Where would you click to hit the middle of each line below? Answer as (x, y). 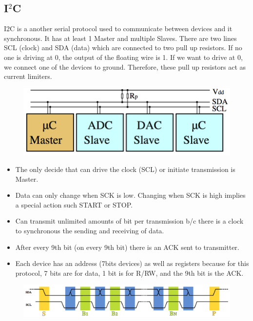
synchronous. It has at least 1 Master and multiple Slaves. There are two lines (120, 38)
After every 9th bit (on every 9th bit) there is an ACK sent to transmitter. (127, 247)
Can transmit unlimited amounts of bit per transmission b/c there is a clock (129, 221)
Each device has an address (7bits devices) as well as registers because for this (132, 263)
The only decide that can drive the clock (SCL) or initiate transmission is (125, 169)
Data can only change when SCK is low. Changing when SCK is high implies (130, 195)
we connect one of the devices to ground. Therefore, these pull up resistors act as (125, 66)
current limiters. (28, 76)
